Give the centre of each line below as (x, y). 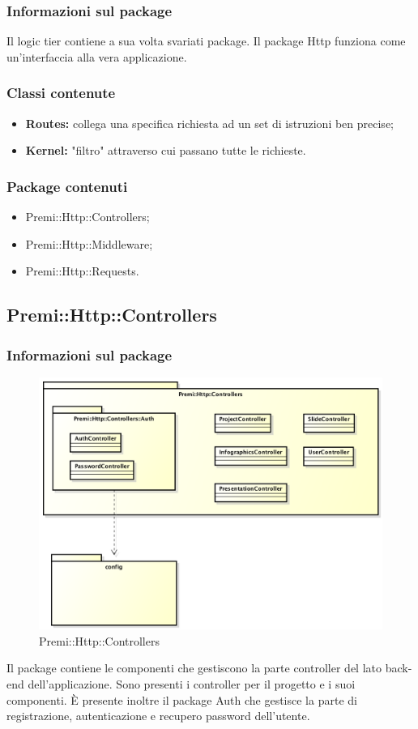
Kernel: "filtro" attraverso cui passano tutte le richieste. (166, 150)
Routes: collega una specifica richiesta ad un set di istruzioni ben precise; (209, 123)
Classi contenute (61, 93)
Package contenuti (67, 186)
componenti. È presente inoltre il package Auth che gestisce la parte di (182, 699)
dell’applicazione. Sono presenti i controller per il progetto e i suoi (192, 683)
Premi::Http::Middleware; (89, 243)
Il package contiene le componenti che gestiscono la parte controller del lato (194, 668)
